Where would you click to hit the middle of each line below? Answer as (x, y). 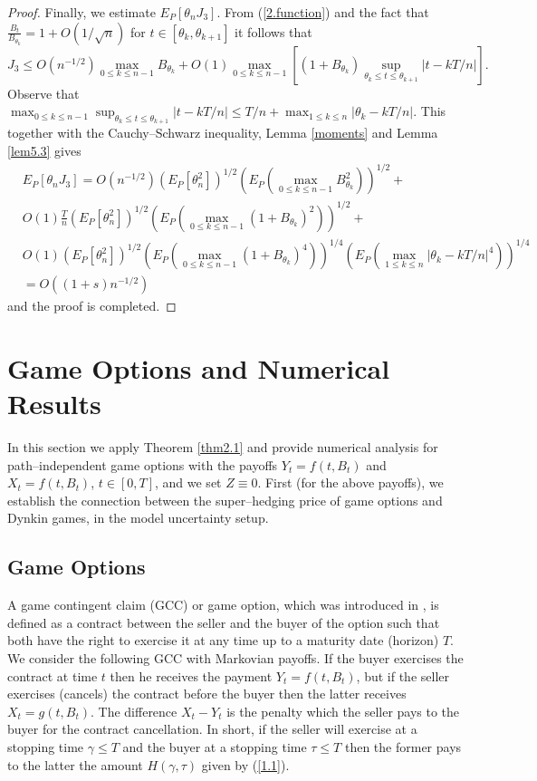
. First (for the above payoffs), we (350, 482)
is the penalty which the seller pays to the (343, 711)
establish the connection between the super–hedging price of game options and (225, 500)
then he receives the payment (191, 675)
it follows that (273, 31)
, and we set (188, 482)
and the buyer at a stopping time (215, 747)
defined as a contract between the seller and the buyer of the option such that (224, 622)
